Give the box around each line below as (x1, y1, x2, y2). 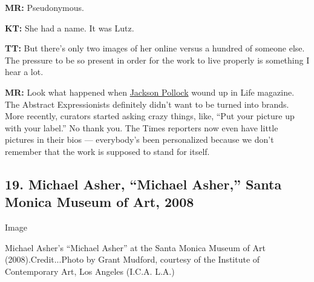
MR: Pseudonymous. (5, 1, 84, 13)
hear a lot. (5, 65, 44, 78)
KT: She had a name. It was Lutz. (5, 21, 134, 34)
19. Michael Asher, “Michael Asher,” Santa (5, 174, 282, 193)
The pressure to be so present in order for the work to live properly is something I (5, 53, 310, 66)
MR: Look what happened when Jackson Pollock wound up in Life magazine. (5, 85, 295, 98)
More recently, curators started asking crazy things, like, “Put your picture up (5, 110, 295, 122)
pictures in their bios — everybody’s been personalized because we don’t (5, 133, 274, 146)
